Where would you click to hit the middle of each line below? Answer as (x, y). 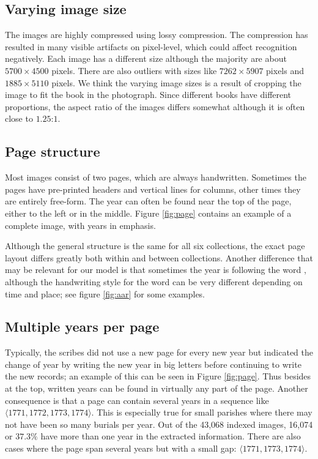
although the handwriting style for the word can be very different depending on (154, 281)
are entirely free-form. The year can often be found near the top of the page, (148, 201)
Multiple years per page (82, 327)
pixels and (285, 70)
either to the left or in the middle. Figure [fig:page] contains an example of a (148, 213)
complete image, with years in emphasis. (80, 225)
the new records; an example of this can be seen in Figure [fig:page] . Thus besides (158, 376)
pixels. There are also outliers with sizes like (134, 70)
